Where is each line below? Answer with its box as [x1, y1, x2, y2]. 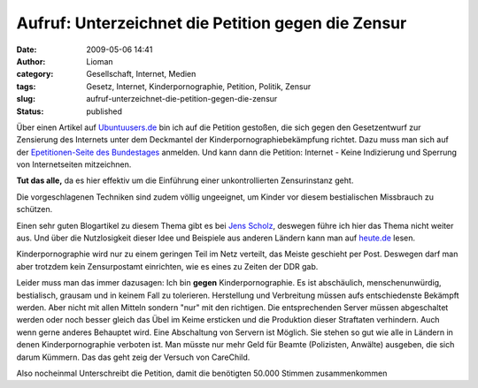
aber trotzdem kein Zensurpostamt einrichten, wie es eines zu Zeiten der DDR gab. [16, 261, 319, 271]
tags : [16, 80, 36, 92]
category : [16, 69, 54, 80]
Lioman [86, 56, 114, 66]
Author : [16, 56, 46, 66]
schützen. [16, 204, 53, 215]
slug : [16, 94, 35, 104]
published [86, 106, 123, 117]
